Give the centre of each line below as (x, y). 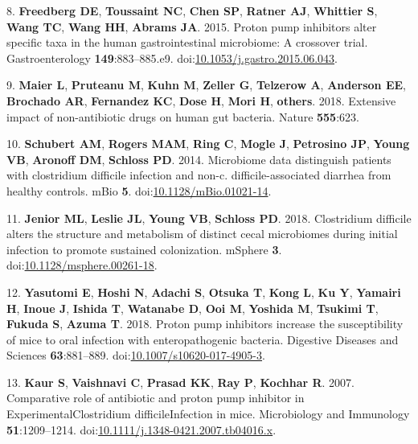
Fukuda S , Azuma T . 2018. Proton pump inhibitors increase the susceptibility (205, 324)
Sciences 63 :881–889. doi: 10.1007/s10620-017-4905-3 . (136, 355)
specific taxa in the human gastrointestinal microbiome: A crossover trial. (187, 42)
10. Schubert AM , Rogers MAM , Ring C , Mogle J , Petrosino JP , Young (208, 144)
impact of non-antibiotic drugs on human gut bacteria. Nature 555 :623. (183, 116)
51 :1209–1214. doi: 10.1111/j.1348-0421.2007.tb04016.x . (141, 429)
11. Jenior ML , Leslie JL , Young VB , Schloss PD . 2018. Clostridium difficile (209, 218)
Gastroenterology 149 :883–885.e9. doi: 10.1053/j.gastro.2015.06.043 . (172, 58)
